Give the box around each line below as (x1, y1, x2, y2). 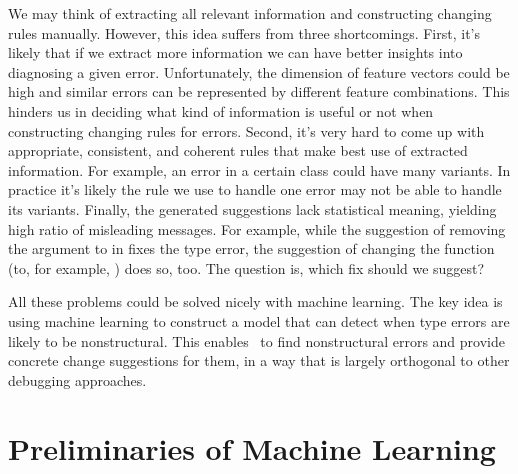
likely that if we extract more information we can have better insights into (8, 42, 463, 63)
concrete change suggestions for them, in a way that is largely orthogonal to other (8, 350, 510, 371)
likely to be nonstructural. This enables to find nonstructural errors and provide (8, 330, 505, 351)
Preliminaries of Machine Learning (8, 428, 496, 469)
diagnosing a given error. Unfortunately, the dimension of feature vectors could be (8, 61, 510, 82)
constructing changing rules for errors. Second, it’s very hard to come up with (8, 120, 485, 141)
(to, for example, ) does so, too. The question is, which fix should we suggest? (8, 257, 485, 278)
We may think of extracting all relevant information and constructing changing (8, 3, 492, 23)
